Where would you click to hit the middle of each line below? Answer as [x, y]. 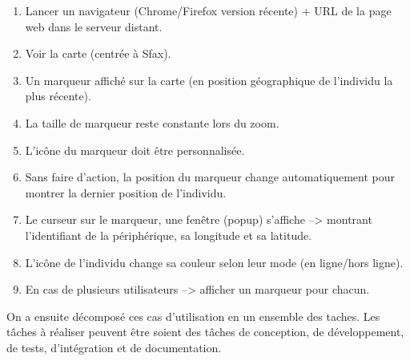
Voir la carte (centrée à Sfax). [98, 53]
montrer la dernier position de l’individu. [126, 192]
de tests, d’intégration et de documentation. [114, 347]
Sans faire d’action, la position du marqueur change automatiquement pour [210, 177]
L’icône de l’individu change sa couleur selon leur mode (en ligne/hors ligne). [214, 262]
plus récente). [58, 96]
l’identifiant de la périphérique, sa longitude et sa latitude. [169, 235]
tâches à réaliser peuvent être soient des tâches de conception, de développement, [205, 332]
